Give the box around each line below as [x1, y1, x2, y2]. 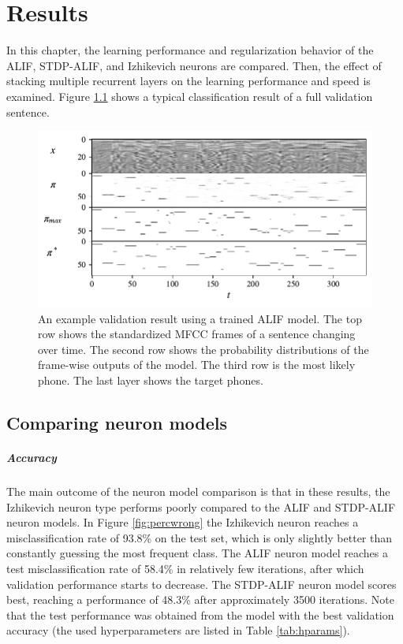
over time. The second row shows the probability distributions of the [38, 341, 369, 357]
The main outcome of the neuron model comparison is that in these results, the [6, 482, 390, 499]
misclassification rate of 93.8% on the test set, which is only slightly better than [6, 529, 393, 545]
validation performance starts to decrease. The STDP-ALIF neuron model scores [6, 575, 397, 592]
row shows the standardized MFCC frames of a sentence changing [38, 326, 356, 342]
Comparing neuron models [6, 411, 227, 435]
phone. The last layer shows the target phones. [38, 372, 263, 389]
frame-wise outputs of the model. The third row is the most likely [38, 356, 356, 373]
